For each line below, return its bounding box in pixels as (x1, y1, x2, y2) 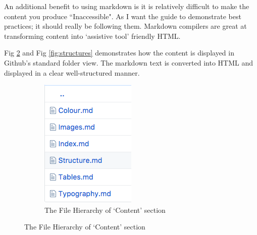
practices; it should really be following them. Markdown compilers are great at (4, 21, 247, 31)
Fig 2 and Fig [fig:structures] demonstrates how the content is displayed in (4, 47, 234, 58)
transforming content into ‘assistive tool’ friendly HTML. (4, 30, 181, 41)
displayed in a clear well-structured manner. (4, 67, 140, 78)
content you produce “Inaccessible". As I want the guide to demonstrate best (4, 11, 241, 21)
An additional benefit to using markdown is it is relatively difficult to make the (4, 1, 249, 11)
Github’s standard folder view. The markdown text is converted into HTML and (4, 57, 253, 68)
